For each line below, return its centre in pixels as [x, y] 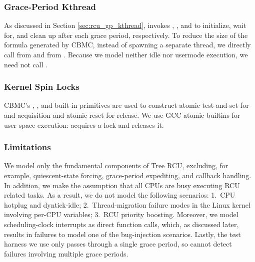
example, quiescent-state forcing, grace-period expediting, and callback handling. [128, 175]
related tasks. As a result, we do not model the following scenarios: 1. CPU [120, 195]
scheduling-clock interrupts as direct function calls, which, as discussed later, [121, 224]
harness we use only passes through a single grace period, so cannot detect [118, 244]
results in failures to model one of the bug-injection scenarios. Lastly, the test [122, 234]
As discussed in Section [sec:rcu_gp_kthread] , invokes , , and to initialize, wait [125, 25]
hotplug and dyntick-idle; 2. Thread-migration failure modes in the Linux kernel [127, 204]
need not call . [26, 64]
